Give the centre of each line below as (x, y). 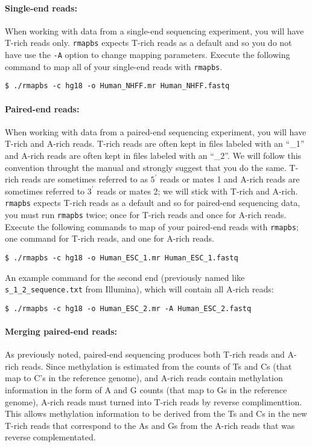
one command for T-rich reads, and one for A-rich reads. (110, 238)
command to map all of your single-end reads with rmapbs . (114, 66)
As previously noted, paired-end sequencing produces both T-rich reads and (145, 354)
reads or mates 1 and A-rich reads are (230, 179)
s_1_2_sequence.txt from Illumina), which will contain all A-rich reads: (139, 289)
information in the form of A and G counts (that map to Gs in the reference (146, 390)
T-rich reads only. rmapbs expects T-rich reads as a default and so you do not (148, 43)
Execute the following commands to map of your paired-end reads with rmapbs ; (152, 226)
